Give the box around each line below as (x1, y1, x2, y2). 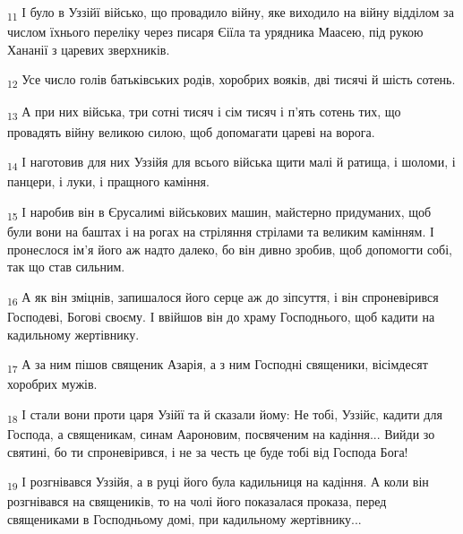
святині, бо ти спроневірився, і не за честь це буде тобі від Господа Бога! (7, 442, 408, 461)
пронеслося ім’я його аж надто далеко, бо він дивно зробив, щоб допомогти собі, (7, 239, 453, 258)
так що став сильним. (7, 257, 125, 276)
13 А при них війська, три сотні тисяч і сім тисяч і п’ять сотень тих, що (7, 102, 401, 124)
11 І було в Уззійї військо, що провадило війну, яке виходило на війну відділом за (7, 3, 454, 23)
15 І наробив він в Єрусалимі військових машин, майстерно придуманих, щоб (7, 202, 432, 223)
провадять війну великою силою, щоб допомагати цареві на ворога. (7, 122, 375, 141)
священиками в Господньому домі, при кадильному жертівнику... (7, 509, 362, 528)
